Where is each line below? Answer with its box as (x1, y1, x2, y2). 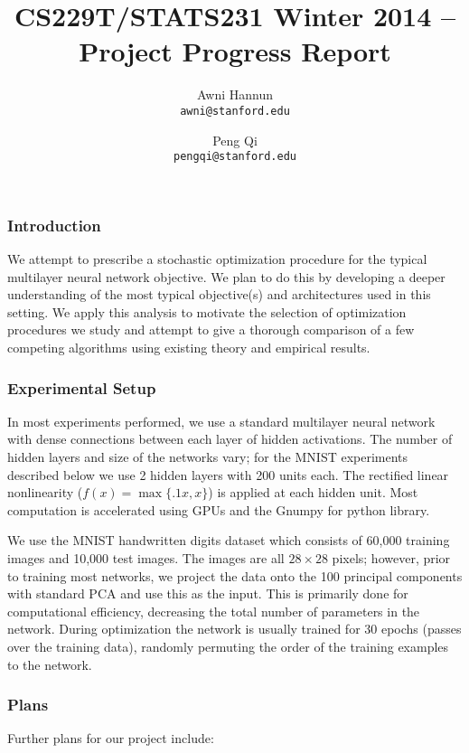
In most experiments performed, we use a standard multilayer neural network (7, 411, 436, 430)
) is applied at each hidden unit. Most (208, 483, 418, 502)
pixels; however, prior (332, 549, 451, 568)
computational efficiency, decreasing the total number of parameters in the (7, 601, 420, 620)
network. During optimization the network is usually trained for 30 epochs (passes (7, 619, 462, 638)
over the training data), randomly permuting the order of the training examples (7, 637, 449, 656)
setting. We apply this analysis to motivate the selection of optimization (7, 302, 407, 321)
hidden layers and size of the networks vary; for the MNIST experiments (7, 447, 408, 466)
